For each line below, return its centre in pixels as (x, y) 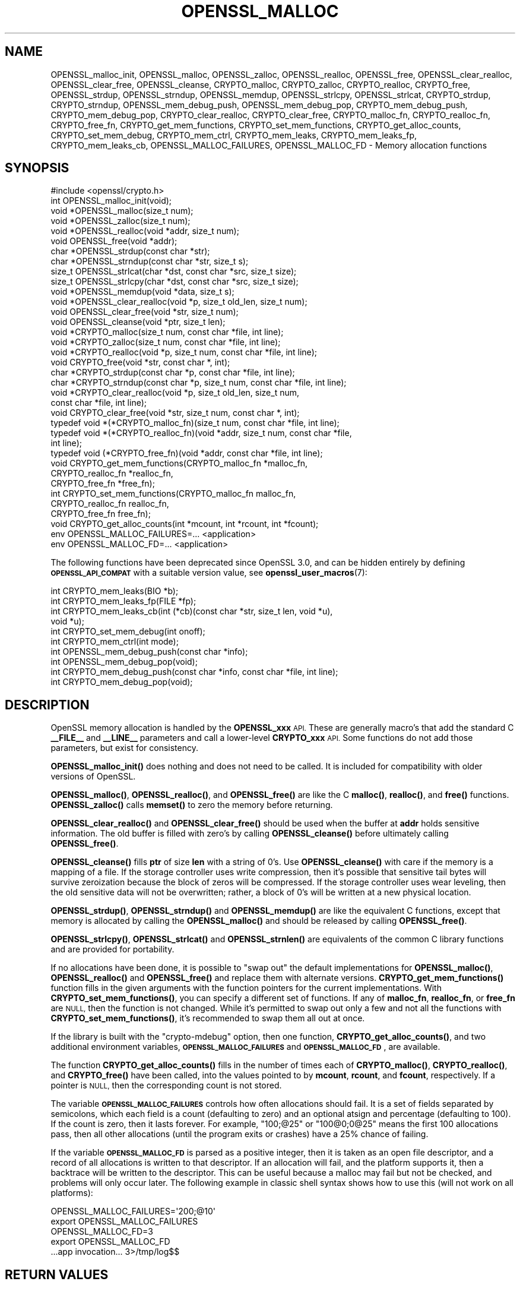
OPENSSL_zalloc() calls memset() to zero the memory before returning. (192, 805)
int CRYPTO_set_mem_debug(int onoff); (128, 632)
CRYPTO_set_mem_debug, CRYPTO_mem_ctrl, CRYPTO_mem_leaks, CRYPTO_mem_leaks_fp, (234, 135)
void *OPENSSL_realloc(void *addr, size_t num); (145, 231)
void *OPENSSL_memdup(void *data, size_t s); (142, 292)
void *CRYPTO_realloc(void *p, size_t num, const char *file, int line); (184, 352)
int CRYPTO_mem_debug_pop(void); (122, 682)
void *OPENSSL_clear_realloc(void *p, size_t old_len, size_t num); (179, 302)
